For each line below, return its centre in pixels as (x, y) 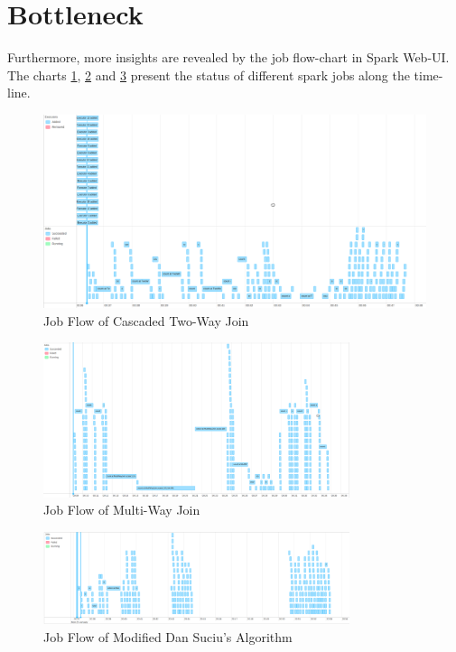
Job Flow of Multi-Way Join (122, 510)
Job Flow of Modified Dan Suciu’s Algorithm (168, 636)
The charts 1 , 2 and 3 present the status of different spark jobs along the (209, 75)
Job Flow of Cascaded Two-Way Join (146, 320)
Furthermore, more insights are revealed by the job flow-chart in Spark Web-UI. (228, 57)
